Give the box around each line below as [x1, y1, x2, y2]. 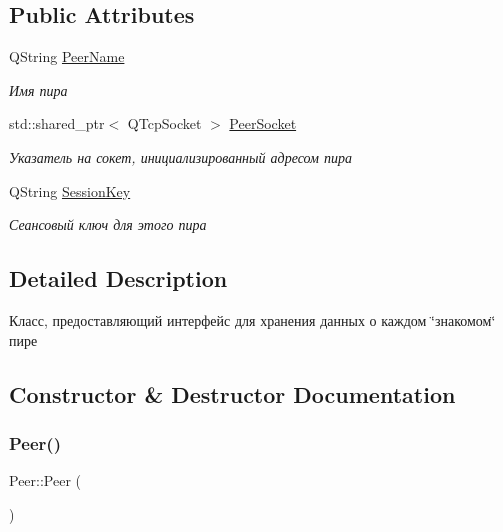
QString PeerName [9, 46, 125, 67]
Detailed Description [9, 263, 228, 294]
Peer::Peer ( [9, 470, 82, 491]
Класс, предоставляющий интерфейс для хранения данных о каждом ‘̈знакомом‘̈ [9, 309, 496, 330]
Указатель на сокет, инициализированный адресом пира [9, 146, 352, 167]
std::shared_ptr [9, 113, 105, 134]
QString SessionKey [9, 180, 131, 201]
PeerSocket [229, 113, 297, 134]
